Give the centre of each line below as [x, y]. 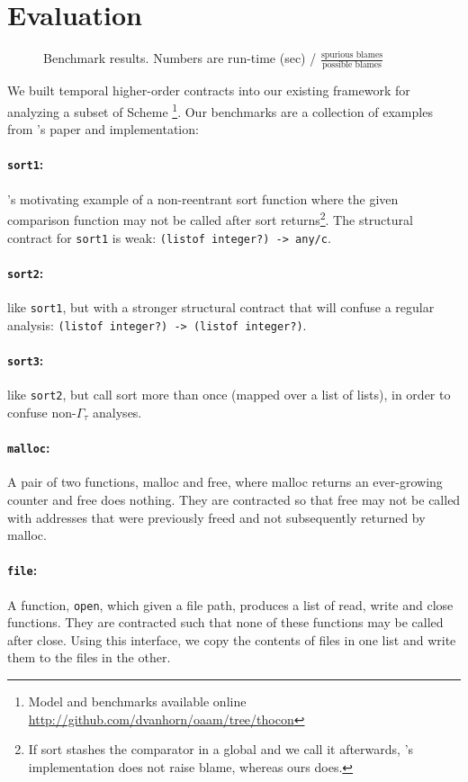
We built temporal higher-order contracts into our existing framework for [209, 90]
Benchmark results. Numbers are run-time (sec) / [180, 58]
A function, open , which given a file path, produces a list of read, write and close [230, 604]
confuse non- [42, 412]
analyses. [117, 412]
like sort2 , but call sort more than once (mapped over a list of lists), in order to [229, 395]
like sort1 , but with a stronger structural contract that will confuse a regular [221, 307]
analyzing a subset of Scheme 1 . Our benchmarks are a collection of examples [220, 110]
